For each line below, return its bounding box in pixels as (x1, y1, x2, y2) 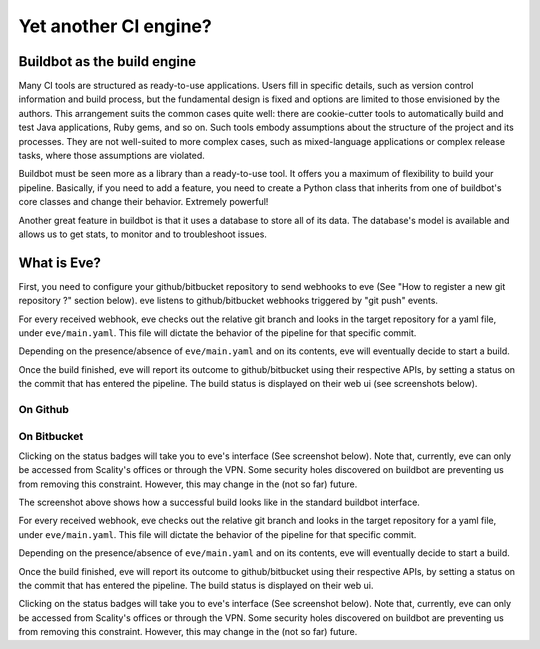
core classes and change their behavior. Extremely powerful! (18, 196, 269, 208)
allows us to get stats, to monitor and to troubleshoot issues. (18, 228, 267, 240)
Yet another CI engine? (18, 15, 212, 37)
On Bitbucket (18, 429, 84, 443)
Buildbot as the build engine (18, 53, 197, 70)
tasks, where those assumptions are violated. (18, 150, 205, 162)
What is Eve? (18, 254, 102, 271)
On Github (18, 402, 70, 416)
